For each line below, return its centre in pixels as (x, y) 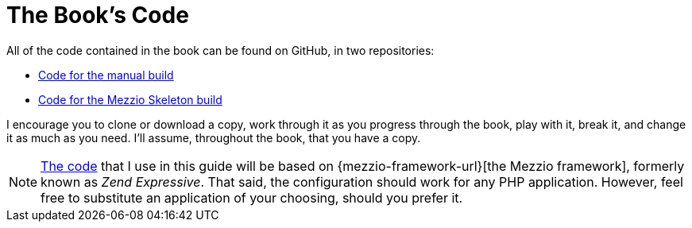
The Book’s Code (98, 15)
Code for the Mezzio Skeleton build (130, 99)
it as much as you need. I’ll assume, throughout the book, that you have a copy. (214, 137)
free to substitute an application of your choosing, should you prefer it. (252, 197)
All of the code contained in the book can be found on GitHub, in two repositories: (220, 50)
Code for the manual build (106, 75)
